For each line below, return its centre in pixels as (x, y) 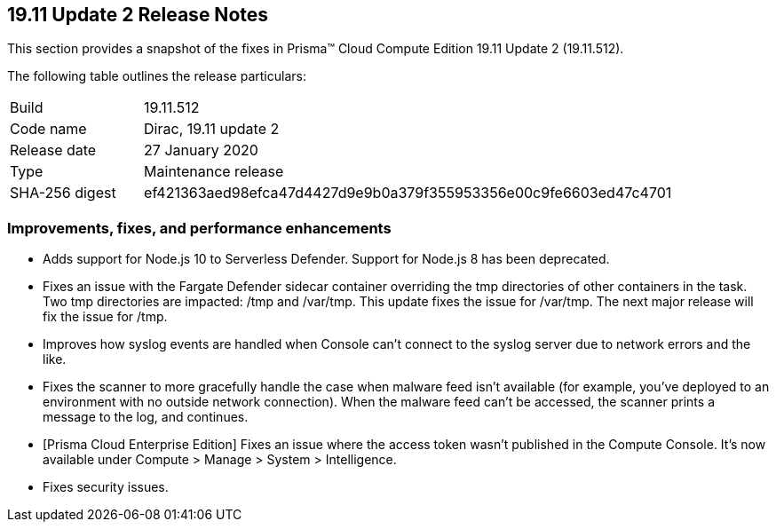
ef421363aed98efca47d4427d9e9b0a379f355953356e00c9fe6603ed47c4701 (408, 193)
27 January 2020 (201, 150)
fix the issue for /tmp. (105, 317)
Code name (48, 129)
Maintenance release (214, 172)
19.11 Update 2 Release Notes (138, 15)
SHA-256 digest (63, 193)
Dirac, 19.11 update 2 (212, 129)
